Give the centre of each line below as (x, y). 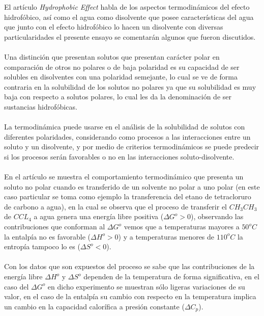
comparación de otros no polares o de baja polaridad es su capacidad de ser (122, 67)
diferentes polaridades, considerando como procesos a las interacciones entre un (127, 136)
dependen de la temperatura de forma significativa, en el (171, 276)
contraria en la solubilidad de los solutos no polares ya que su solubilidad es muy (130, 86)
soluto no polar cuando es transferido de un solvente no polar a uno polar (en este (132, 186)
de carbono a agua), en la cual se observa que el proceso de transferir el (116, 206)
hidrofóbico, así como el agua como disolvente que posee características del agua (129, 17)
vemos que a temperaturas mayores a (182, 227)
